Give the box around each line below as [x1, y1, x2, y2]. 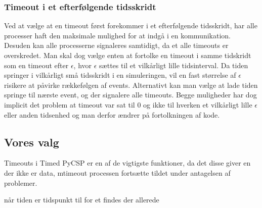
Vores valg [4, 134, 59, 149]
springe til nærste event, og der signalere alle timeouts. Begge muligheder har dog [4, 89, 257, 100]
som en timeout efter [4, 60, 69, 70]
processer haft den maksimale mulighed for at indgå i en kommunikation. [4, 30, 231, 40]
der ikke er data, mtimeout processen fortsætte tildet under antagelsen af [4, 167, 231, 178]
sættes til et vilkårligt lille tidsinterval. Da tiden [99, 60, 248, 70]
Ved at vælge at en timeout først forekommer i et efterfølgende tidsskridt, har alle [4, 20, 257, 31]
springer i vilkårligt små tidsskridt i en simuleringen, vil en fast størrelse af [4, 70, 236, 80]
